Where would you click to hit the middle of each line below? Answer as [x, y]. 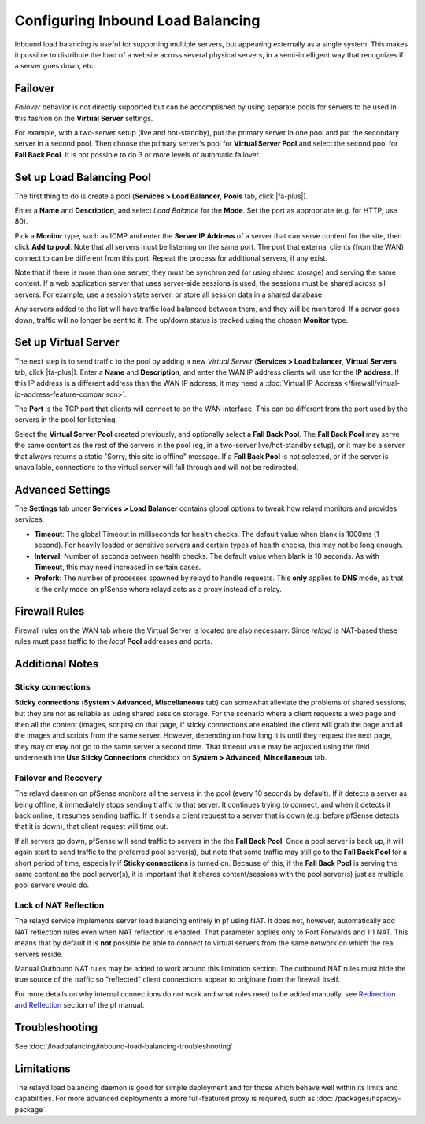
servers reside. [39, 954]
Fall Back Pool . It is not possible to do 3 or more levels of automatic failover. [138, 154]
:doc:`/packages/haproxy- [359, 1099]
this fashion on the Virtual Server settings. [84, 118]
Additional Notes [57, 664]
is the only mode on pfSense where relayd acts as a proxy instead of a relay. [158, 589]
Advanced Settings [63, 489]
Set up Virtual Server [67, 342]
